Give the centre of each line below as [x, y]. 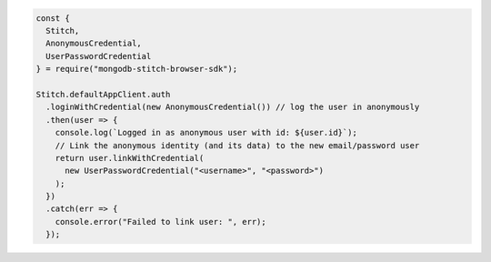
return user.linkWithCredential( [130, 158]
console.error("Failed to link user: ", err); [161, 222]
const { [53, 18]
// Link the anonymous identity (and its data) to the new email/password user [237, 145]
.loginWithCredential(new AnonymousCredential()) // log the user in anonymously [233, 107]
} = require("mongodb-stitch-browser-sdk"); [137, 69]
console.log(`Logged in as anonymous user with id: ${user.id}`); [206, 133]
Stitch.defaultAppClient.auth [103, 94]
